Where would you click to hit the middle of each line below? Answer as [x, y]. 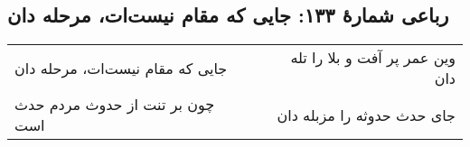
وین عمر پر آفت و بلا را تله [373, 58]
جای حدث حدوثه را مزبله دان [366, 115]
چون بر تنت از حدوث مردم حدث [115, 105]
